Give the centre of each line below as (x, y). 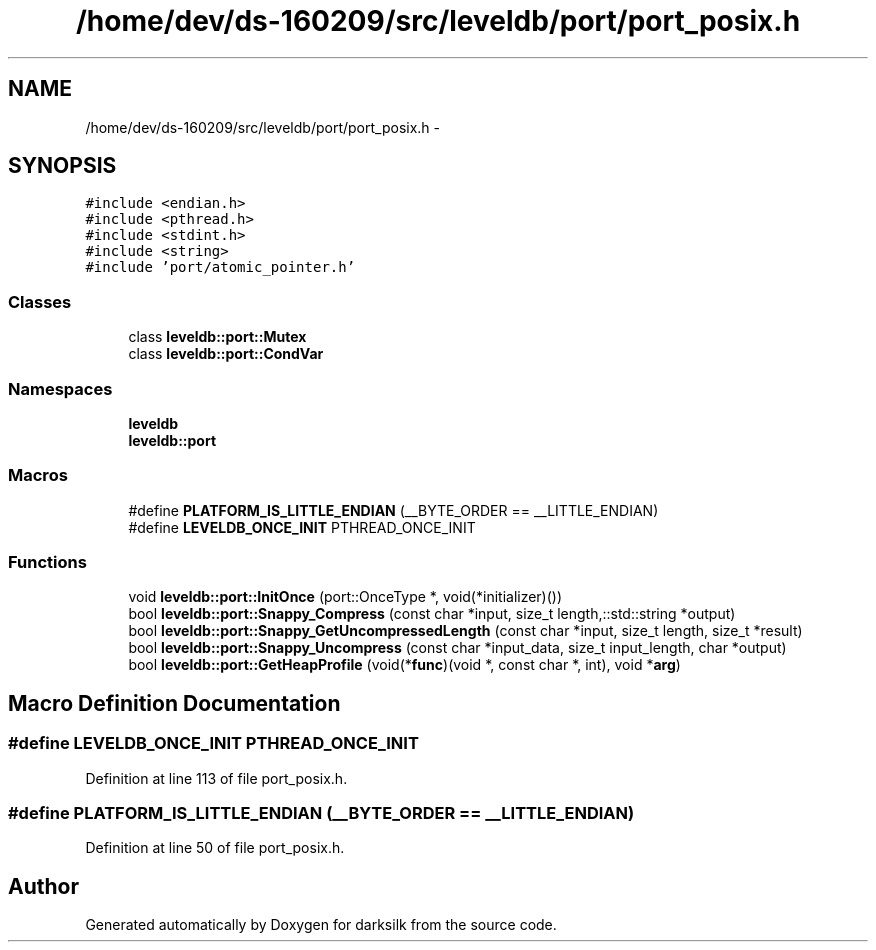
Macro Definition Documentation (174, 703)
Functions (47, 562)
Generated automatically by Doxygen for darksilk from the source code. (321, 925)
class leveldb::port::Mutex (217, 337)
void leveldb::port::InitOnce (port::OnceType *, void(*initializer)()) (345, 597)
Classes (40, 301)
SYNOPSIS (62, 166)
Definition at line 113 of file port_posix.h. (216, 778)
